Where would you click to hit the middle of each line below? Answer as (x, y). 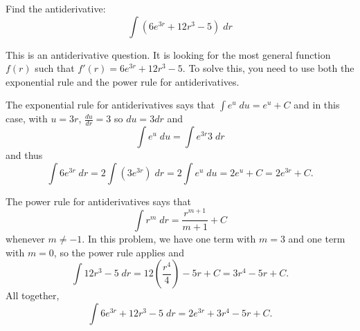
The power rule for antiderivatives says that (98, 201)
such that (55, 68)
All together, (33, 295)
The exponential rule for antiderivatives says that (110, 105)
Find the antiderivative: (56, 8)
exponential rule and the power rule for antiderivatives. (123, 81)
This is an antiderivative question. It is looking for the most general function (168, 54)
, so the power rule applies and (119, 252)
